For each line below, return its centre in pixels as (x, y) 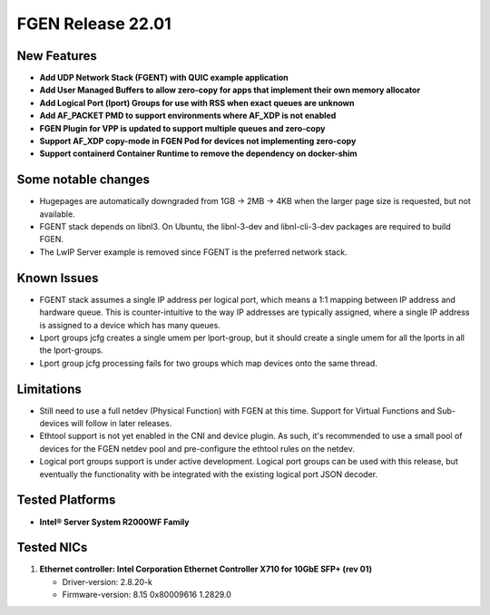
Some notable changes (83, 180)
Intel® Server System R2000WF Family (114, 522)
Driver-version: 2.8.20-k (108, 581)
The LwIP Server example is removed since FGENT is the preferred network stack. (194, 252)
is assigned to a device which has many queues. (130, 325)
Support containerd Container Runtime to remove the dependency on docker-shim (198, 153)
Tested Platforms (66, 500)
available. (58, 214)
